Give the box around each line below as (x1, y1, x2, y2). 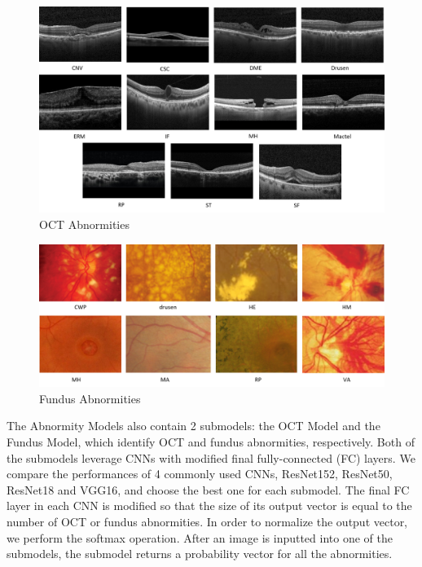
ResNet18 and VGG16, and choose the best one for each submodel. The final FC (7, 481, 410, 498)
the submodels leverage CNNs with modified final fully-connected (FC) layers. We (7, 449, 415, 466)
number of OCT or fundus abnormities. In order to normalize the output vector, (7, 512, 408, 530)
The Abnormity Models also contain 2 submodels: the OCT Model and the (7, 417, 380, 434)
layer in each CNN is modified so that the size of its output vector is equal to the (7, 497, 412, 514)
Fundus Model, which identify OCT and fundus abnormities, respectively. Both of (7, 433, 415, 450)
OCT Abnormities (39, 216, 130, 232)
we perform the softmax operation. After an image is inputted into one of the (7, 529, 393, 546)
